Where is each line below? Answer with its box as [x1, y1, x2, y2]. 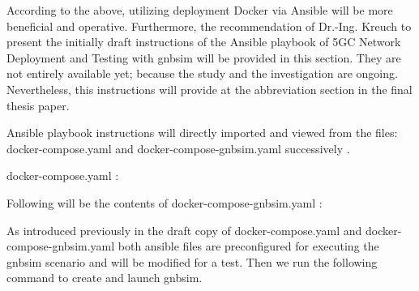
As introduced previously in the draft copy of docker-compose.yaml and [6, 221, 362, 238]
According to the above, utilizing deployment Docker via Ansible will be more [6, 2, 393, 18]
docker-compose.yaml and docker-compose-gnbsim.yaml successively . [6, 139, 350, 156]
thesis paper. [6, 96, 70, 113]
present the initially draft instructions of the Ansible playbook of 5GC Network [6, 33, 401, 50]
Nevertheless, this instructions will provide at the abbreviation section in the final [6, 80, 413, 97]
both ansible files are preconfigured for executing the [118, 238, 379, 255]
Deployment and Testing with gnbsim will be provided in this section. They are [6, 49, 401, 66]
